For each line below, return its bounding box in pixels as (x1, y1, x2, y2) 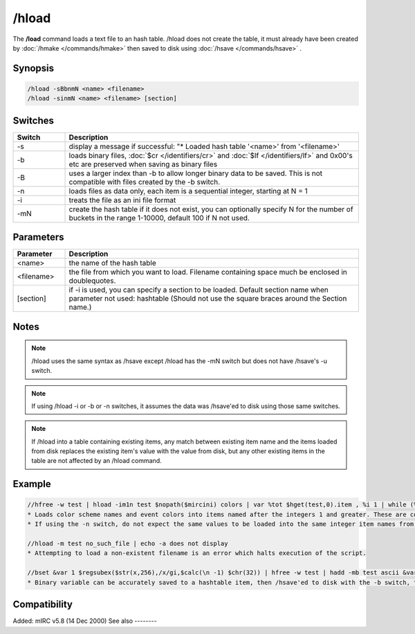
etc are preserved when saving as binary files (68, 159, 218, 169)
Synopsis (12, 62, 55, 74)
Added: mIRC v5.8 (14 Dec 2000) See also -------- (12, 617, 157, 625)
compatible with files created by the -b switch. (68, 177, 221, 186)
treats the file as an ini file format (68, 195, 176, 204)
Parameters (12, 231, 64, 243)
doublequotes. (68, 276, 116, 285)
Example (12, 478, 51, 490)
